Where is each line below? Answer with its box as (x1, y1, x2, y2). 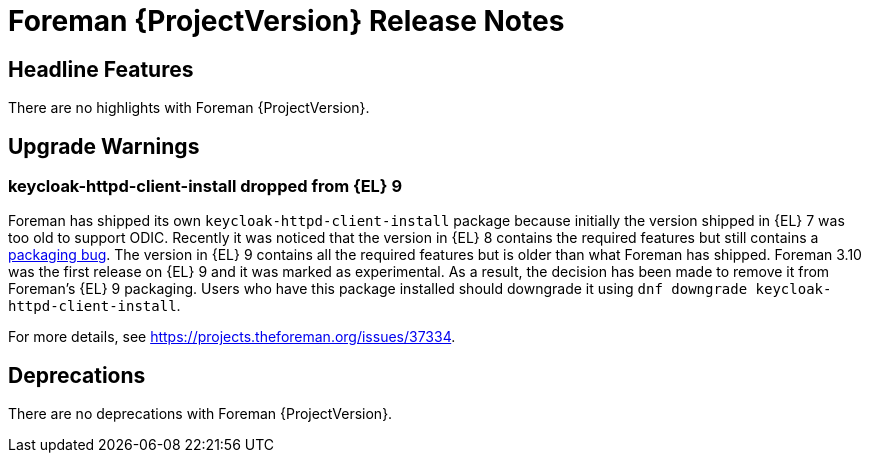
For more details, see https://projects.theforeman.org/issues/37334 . (8, 328, 456, 346)
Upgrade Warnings (8, 133, 200, 159)
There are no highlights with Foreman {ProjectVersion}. (8, 99, 370, 117)
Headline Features (8, 56, 194, 82)
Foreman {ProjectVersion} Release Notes (8, 4, 565, 38)
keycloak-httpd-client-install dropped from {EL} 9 (8, 176, 403, 197)
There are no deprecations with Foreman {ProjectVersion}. (8, 405, 393, 423)
